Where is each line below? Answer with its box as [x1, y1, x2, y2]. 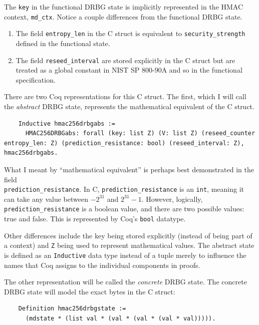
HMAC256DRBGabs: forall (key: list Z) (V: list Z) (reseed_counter [25, 130, 255, 137]
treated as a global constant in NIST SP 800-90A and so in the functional [16, 65, 242, 75]
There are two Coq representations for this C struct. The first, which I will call [4, 91, 246, 102]
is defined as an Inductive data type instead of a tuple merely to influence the [4, 249, 246, 260]
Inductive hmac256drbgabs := [18, 120, 115, 127]
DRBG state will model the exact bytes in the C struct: [4, 286, 175, 296]
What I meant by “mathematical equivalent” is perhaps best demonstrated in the [4, 164, 254, 174]
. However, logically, [141, 193, 203, 204]
